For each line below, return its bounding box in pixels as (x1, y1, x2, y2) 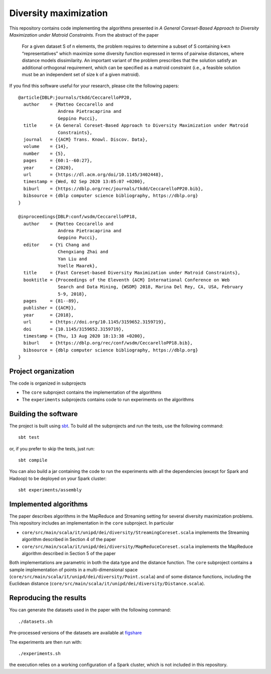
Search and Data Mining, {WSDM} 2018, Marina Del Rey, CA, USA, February (58, 284, 243, 290)
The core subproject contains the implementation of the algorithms (22, 389, 162, 396)
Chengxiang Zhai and (58, 249, 108, 255)
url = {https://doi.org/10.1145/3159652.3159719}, (23, 319, 167, 325)
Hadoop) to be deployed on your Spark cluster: (9, 475, 107, 481)
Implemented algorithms (9, 499, 88, 509)
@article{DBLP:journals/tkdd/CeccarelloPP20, (18, 94, 132, 100)
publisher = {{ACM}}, (23, 305, 77, 311)
